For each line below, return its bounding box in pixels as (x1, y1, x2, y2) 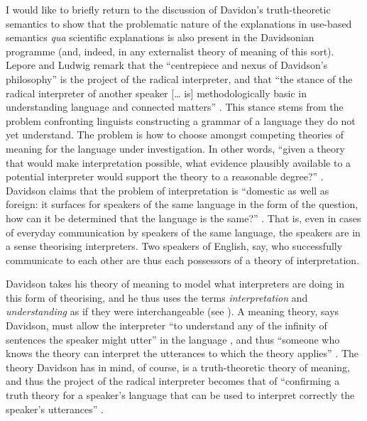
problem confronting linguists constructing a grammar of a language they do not (6, 113, 356, 128)
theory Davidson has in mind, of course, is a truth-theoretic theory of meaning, (6, 359, 350, 374)
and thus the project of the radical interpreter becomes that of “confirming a (6, 373, 340, 388)
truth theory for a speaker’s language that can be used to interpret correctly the (6, 388, 355, 403)
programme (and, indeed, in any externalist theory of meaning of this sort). (6, 43, 334, 58)
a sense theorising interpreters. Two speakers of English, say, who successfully (6, 239, 343, 253)
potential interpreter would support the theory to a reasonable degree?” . (6, 169, 324, 184)
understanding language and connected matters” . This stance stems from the (6, 99, 344, 114)
